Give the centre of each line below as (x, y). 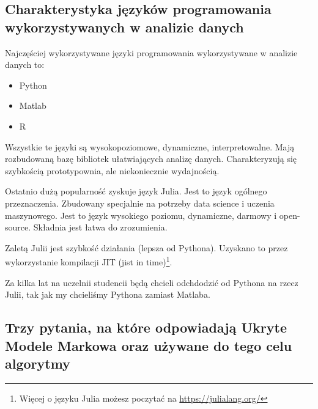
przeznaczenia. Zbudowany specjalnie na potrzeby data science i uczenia (140, 203)
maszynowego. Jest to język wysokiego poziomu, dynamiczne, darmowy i (141, 215)
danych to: (25, 64)
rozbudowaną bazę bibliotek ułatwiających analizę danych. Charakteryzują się (151, 159)
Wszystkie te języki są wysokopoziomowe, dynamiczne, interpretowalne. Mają (150, 146)
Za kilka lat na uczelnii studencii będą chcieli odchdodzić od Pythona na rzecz (152, 282)
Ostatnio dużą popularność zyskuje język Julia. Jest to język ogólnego (136, 191)
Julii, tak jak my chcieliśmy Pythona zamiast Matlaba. (108, 294)
